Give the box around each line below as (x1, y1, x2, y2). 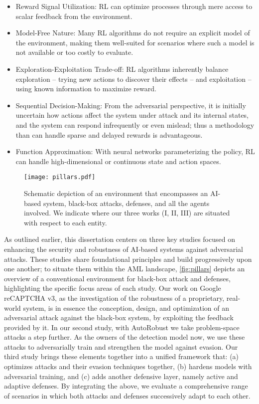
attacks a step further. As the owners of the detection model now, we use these (4, 332, 245, 342)
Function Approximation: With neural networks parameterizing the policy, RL (15, 146, 255, 157)
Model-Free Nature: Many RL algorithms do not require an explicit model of (15, 27, 250, 38)
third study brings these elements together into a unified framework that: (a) (4, 351, 239, 362)
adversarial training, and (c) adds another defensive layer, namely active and (4, 371, 238, 381)
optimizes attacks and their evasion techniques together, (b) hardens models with (4, 361, 252, 372)
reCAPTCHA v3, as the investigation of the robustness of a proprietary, (4, 292, 225, 303)
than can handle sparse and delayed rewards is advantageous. (15, 129, 203, 140)
